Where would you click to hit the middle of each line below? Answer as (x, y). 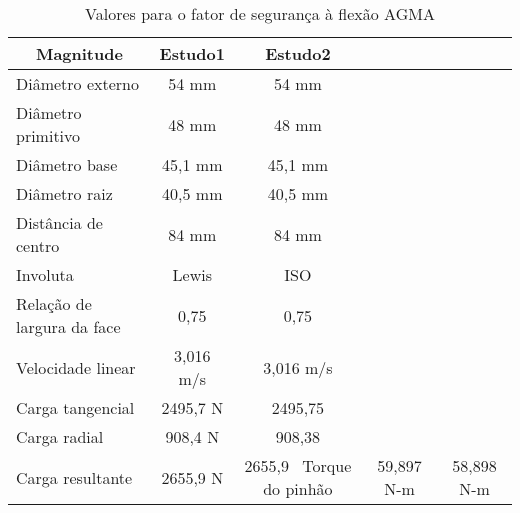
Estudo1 (192, 53)
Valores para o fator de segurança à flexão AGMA (260, 13)
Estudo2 (298, 53)
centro (38, 245)
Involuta (45, 274)
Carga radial (60, 436)
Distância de (59, 222)
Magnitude (79, 53)
